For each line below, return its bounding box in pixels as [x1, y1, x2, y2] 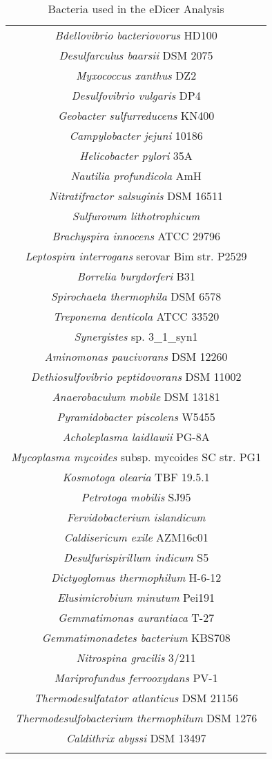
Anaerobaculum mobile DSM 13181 [52, 389, 220, 404]
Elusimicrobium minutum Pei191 [57, 589, 215, 605]
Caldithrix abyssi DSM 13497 [66, 730, 206, 746]
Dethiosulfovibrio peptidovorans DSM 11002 [30, 368, 242, 384]
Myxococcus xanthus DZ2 [76, 67, 197, 83]
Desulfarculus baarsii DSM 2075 [59, 47, 213, 63]
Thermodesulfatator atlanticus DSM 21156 [34, 690, 238, 706]
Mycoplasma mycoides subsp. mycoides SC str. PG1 [11, 449, 262, 465]
